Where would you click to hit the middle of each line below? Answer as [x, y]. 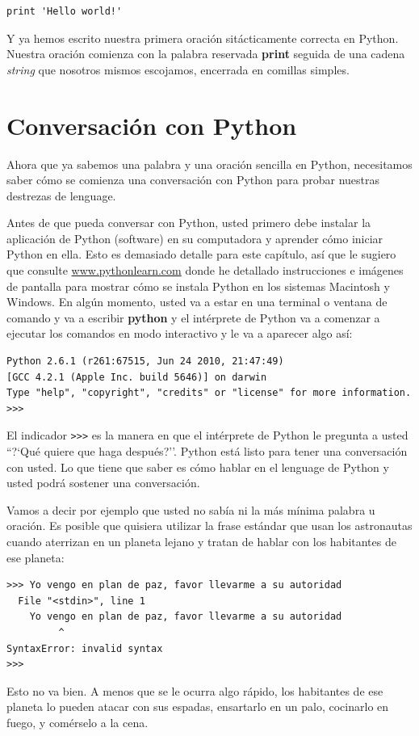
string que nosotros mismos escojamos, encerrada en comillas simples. [178, 69]
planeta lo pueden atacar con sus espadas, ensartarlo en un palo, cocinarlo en [198, 707]
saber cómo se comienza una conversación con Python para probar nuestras [193, 180]
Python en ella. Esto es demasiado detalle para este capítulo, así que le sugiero [201, 254]
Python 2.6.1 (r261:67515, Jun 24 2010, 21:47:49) [145, 362]
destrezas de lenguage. [61, 195]
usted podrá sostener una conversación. [103, 483]
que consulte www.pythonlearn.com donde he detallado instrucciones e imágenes [205, 270]
